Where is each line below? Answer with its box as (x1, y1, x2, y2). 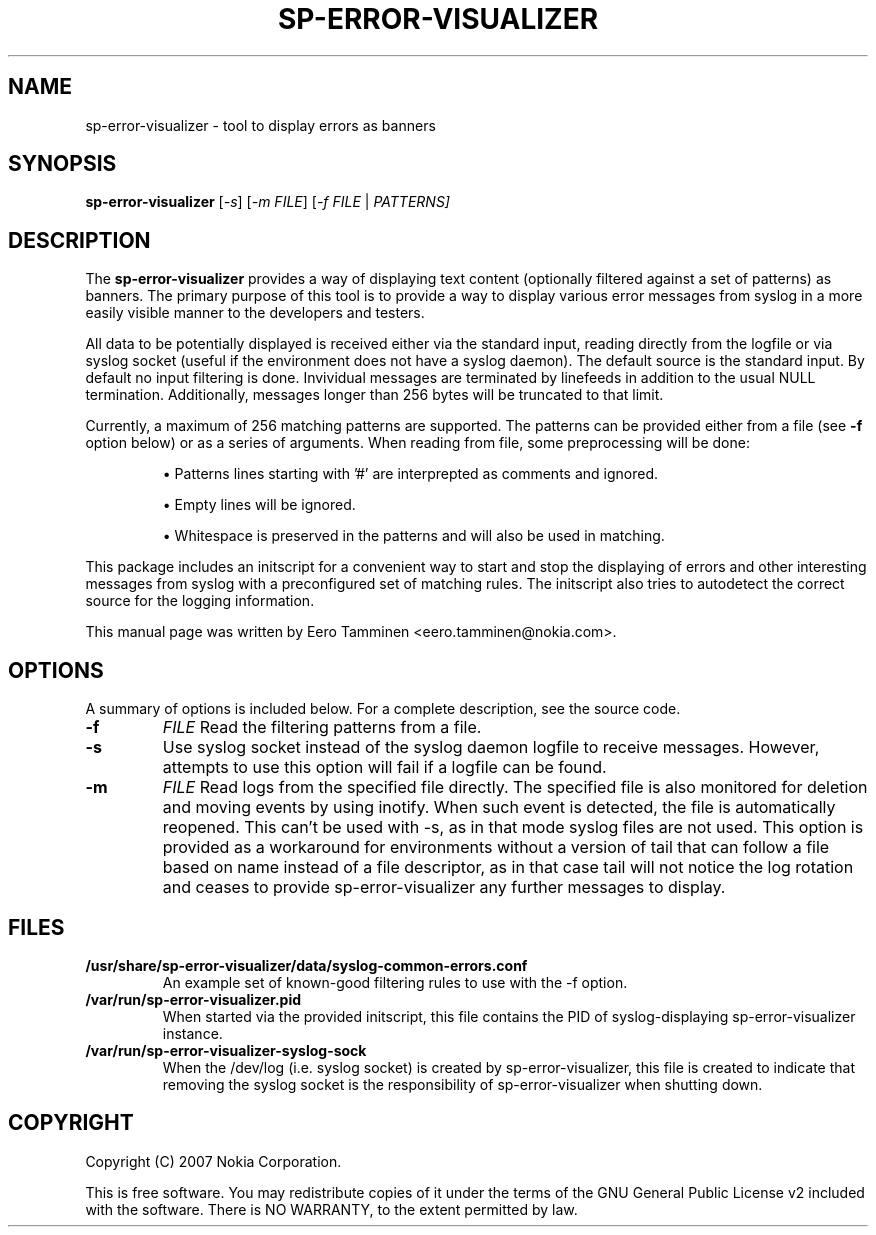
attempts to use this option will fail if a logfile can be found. (162, 757, 607, 778)
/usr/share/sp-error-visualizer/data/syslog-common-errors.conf (85, 956, 528, 974)
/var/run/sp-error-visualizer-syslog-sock (85, 1041, 367, 1059)
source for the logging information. (85, 592, 315, 610)
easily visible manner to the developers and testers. (85, 304, 425, 322)
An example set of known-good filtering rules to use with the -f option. (162, 973, 628, 991)
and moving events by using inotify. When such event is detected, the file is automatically (162, 797, 836, 818)
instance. (162, 1024, 223, 1042)
